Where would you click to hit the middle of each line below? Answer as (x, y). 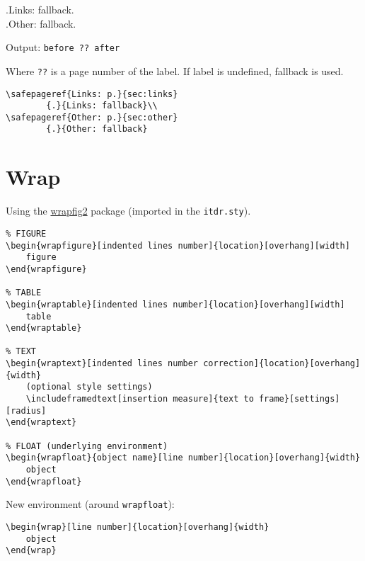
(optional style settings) (89, 387)
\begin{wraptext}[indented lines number (102, 364)
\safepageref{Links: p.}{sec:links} (92, 94)
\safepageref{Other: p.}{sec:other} (92, 117)
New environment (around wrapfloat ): (90, 504)
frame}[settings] (299, 399)
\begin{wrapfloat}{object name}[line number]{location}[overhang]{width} (183, 458)
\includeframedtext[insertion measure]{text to (140, 399)
